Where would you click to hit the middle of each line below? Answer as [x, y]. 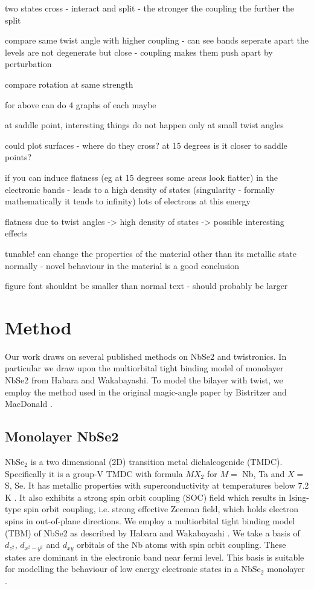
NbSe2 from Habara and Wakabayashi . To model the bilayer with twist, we [144, 380]
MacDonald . [29, 404]
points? [18, 157]
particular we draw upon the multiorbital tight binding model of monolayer [144, 368]
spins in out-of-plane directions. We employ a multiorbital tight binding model [150, 520]
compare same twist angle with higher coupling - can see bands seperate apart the [157, 40]
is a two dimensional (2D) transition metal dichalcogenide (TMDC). [156, 461]
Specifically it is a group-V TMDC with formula [94, 473]
